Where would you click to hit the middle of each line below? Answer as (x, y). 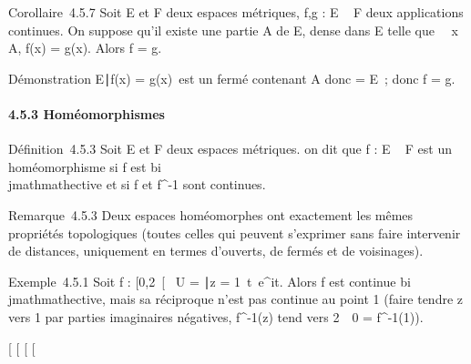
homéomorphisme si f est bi (85, 166)
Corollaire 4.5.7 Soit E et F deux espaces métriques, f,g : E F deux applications (236, 12)
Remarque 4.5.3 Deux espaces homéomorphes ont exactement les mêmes (211, 214)
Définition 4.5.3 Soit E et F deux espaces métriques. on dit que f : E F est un (230, 149)
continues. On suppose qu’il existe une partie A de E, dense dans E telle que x (233, 30)
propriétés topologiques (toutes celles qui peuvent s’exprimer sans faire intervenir (235, 233)
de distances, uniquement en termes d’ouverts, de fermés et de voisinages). (216, 251)
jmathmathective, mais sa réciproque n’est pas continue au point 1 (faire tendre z (235, 299)
